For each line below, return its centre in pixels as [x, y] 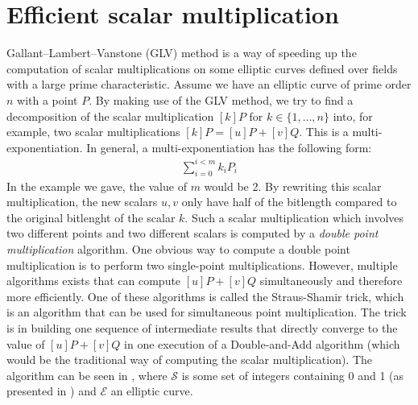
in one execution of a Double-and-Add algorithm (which [262, 343]
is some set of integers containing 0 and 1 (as [293, 375]
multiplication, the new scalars [82, 202]
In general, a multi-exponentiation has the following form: [229, 147]
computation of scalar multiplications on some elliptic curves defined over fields [202, 68]
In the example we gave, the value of [97, 186]
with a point [48, 99]
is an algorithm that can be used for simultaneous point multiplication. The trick [207, 312]
